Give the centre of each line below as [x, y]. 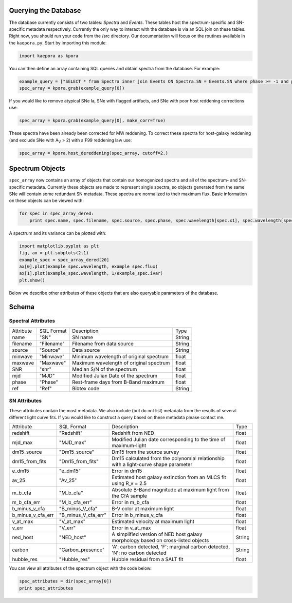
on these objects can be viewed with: [46, 201]
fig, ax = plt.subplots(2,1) [54, 253]
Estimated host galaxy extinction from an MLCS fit [169, 477]
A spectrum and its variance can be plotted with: [58, 233]
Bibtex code [86, 388]
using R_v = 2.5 [129, 483]
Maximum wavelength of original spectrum [121, 362]
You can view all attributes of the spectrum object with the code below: [80, 568]
